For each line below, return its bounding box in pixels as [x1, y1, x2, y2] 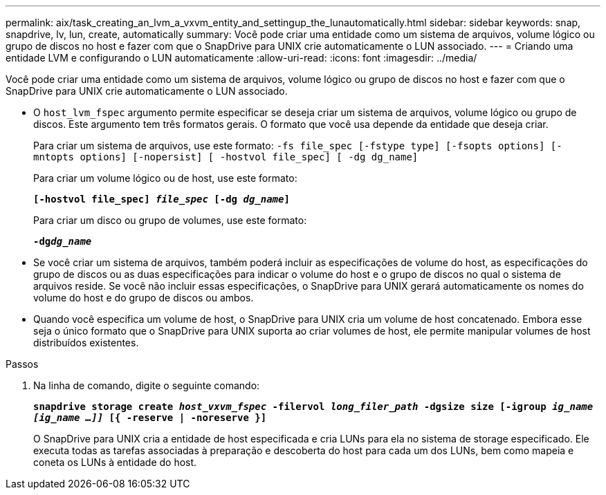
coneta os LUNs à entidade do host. [33, 456, 197, 468]
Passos [6, 358, 39, 370]
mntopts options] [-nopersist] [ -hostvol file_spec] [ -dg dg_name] [33, 151, 419, 162]
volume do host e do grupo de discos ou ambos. [33, 292, 254, 303]
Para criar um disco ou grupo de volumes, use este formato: [33, 214, 307, 226]
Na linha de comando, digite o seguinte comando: [33, 380, 260, 391]
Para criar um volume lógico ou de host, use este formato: [33, 172, 297, 184]
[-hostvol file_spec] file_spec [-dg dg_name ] [33, 194, 290, 205]
